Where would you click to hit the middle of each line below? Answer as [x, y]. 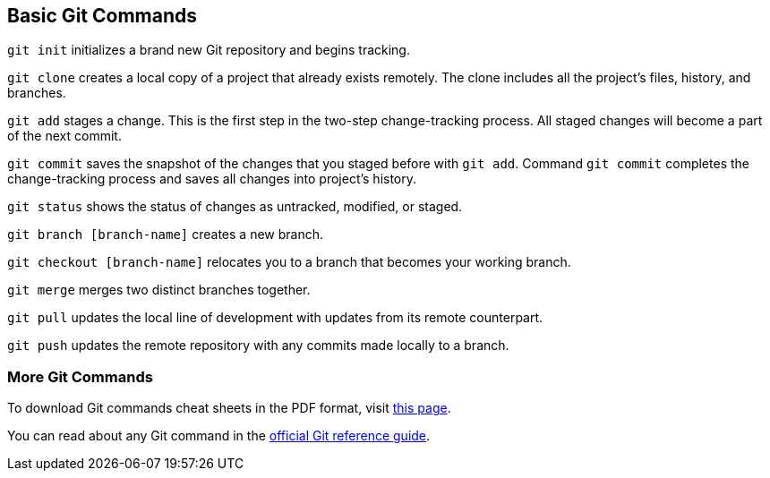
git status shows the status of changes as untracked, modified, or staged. [235, 207]
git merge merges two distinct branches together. [159, 290]
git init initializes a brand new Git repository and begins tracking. [209, 50]
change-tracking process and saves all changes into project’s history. [212, 179]
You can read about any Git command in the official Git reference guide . [219, 436]
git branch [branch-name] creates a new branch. [166, 235]
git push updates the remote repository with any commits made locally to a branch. [258, 346]
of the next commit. [64, 136]
